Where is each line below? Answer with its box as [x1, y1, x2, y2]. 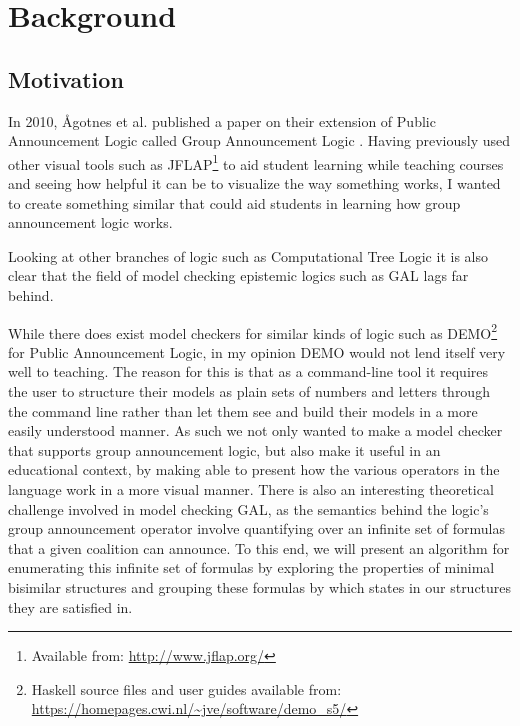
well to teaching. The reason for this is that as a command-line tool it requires [8, 361, 489, 382]
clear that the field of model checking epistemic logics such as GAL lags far [8, 265, 469, 286]
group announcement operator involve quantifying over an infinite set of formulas [8, 518, 506, 539]
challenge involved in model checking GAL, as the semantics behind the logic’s [8, 498, 489, 519]
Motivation [8, 63, 124, 94]
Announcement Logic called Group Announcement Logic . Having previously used [8, 130, 511, 151]
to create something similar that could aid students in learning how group [8, 192, 461, 213]
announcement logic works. [8, 212, 173, 233]
